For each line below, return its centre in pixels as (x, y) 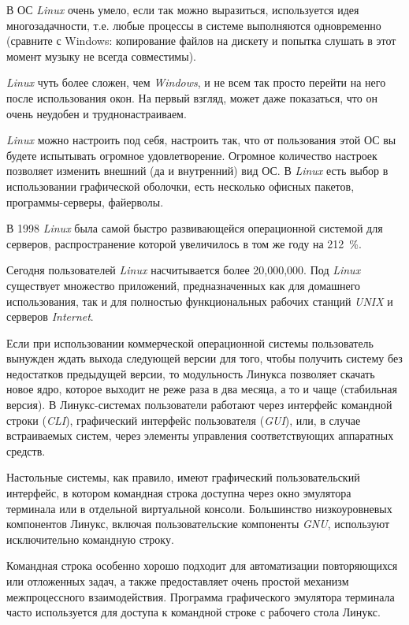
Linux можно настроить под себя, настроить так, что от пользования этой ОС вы (201, 140)
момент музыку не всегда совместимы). (101, 56)
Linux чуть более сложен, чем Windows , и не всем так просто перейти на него (196, 82)
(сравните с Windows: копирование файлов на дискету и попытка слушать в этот (201, 41)
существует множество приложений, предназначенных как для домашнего (184, 285)
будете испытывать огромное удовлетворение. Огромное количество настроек (192, 155)
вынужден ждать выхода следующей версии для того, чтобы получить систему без (204, 358)
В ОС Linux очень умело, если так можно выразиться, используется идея (183, 9)
